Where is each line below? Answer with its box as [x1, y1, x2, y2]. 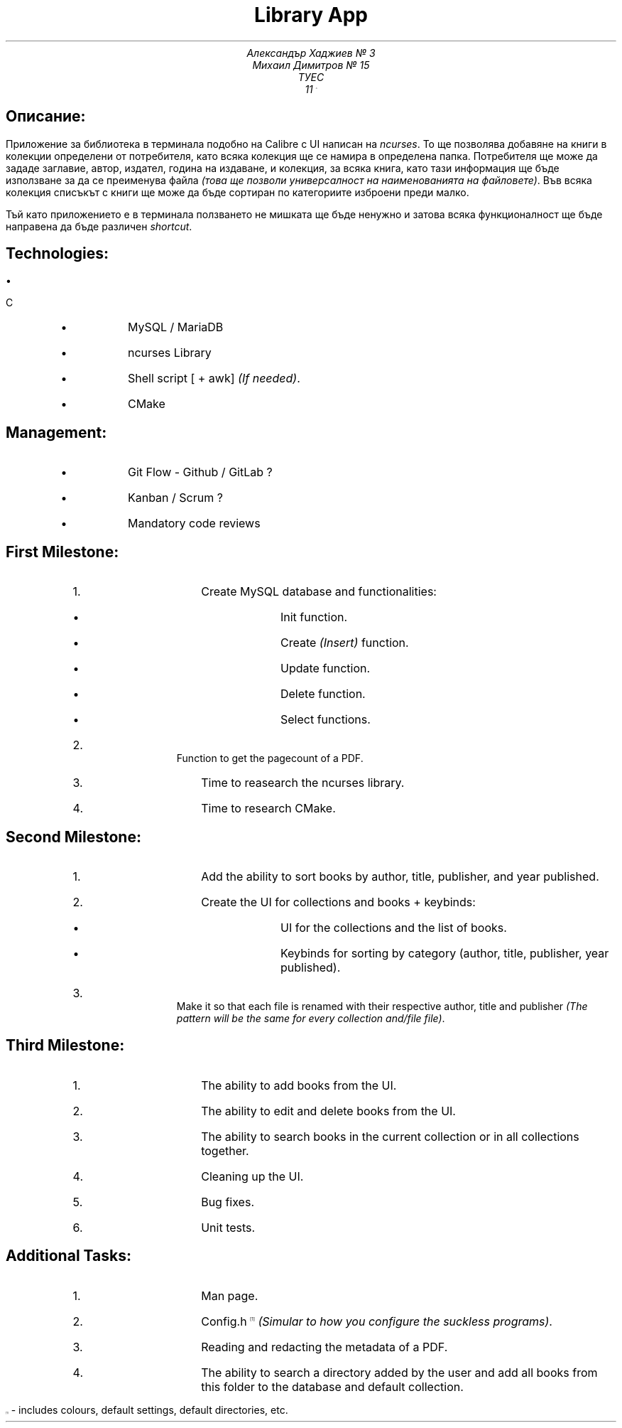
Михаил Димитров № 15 [252, 58, 370, 71]
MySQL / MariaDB [127, 320, 224, 335]
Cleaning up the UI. [201, 1169, 304, 1183]
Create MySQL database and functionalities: [201, 584, 437, 599]
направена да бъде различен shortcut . [6, 220, 192, 232]
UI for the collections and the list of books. [280, 920, 507, 935]
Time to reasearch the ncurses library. [201, 775, 405, 790]
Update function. [280, 661, 371, 676]
